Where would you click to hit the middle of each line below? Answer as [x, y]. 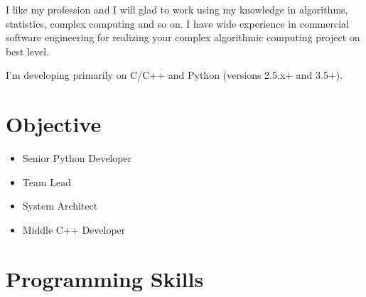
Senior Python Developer [77, 158]
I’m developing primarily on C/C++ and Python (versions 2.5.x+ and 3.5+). [174, 75]
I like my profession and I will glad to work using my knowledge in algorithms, [177, 9]
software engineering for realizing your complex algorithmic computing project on [183, 37]
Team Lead [47, 182]
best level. [28, 51]
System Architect [60, 206]
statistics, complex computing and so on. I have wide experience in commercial [177, 23]
